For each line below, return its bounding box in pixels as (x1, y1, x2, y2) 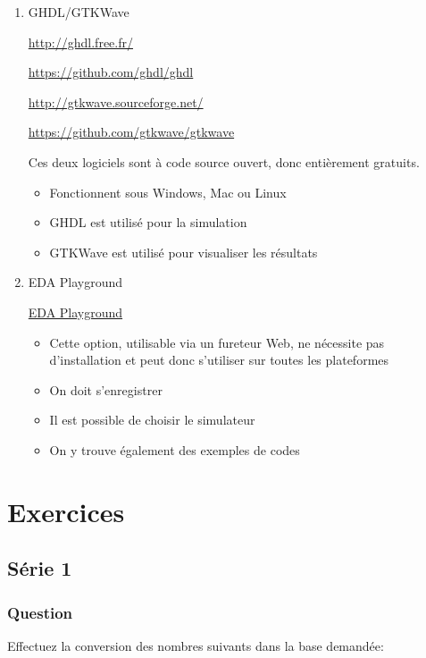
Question (7, 601, 73, 623)
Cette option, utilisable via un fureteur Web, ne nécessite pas (49, 333, 385, 351)
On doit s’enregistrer (49, 380, 163, 399)
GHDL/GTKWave (28, 3, 129, 21)
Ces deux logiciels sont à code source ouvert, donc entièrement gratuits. (28, 152, 420, 171)
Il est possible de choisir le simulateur (49, 410, 255, 429)
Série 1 (7, 554, 72, 582)
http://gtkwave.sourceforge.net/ (28, 92, 204, 111)
